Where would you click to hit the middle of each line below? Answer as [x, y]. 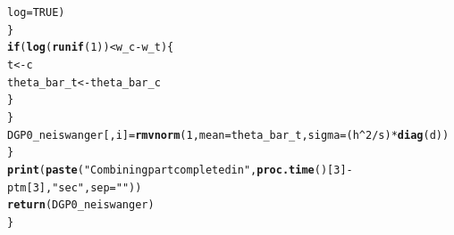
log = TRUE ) [36, 12]
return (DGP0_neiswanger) [81, 205]
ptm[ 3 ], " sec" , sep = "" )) [75, 187]
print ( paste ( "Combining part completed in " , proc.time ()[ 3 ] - [180, 170]
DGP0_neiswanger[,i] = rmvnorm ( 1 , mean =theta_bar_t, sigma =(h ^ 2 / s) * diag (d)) [228, 135]
